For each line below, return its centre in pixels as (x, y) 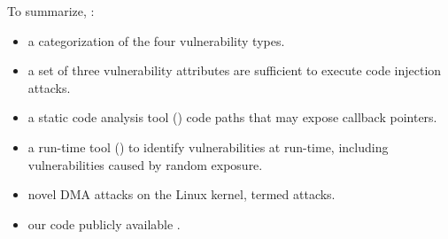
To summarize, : (51, 11)
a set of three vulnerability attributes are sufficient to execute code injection (235, 70)
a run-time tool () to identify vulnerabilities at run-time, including (208, 146)
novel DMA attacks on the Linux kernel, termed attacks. (182, 194)
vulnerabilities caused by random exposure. (145, 164)
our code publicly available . (104, 224)
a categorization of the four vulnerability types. (156, 40)
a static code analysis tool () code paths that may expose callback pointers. (232, 117)
